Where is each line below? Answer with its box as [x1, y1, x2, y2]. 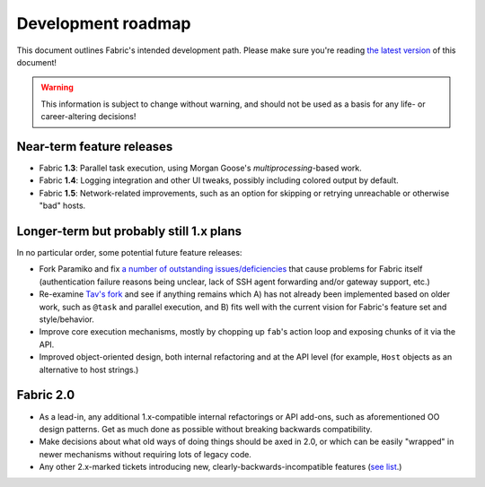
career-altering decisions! [40, 111, 137, 122]
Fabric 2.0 [16, 387, 75, 403]
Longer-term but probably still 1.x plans [16, 224, 242, 239]
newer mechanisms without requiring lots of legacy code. [39, 448, 251, 459]
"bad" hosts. [39, 200, 86, 211]
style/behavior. [39, 314, 94, 325]
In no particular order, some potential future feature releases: [16, 248, 242, 258]
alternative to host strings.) [39, 364, 139, 375]
